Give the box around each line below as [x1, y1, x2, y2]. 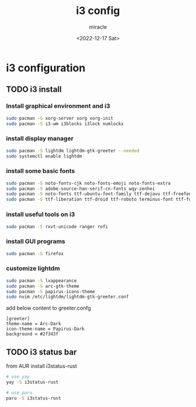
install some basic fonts [6, 167, 75, 175]
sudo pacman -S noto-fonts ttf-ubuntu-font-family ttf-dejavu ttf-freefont [6, 191, 194, 197]
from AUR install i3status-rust [6, 363, 77, 370]
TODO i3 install [6, 85, 62, 95]
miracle [89, 23, 107, 30]
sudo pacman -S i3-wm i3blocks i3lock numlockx [6, 121, 124, 127]
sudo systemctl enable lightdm [6, 153, 82, 159]
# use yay [6, 374, 30, 380]
